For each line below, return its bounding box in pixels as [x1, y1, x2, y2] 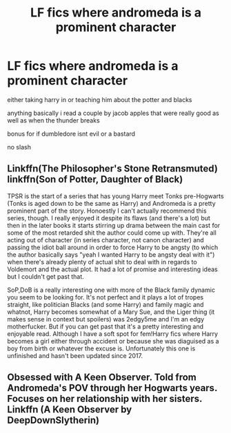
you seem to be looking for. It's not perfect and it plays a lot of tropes [7, 293, 204, 301]
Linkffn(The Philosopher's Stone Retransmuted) [7, 163, 219, 175]
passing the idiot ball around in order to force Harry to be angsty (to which [7, 243, 219, 251]
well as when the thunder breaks [7, 116, 100, 125]
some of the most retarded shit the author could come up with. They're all [7, 229, 217, 237]
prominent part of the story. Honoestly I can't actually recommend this [7, 207, 207, 215]
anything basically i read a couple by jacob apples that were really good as [7, 109, 219, 117]
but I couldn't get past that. [7, 272, 84, 280]
